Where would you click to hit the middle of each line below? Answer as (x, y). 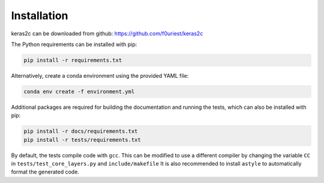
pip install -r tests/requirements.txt (82, 140)
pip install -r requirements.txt (73, 60)
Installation (40, 16)
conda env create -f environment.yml (79, 91)
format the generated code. (45, 172)
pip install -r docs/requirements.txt (81, 131)
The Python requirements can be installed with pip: (74, 44)
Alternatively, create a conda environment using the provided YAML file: (100, 75)
